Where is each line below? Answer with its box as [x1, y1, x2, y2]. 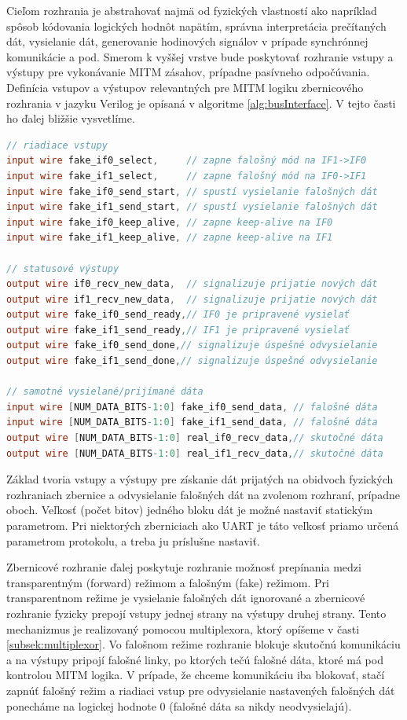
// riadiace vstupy [6, 139, 108, 151]
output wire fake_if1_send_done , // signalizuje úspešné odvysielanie [6, 355, 378, 367]
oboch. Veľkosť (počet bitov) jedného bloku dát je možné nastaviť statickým [6, 501, 373, 518]
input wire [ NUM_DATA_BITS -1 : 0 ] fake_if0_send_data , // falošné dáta [6, 401, 378, 413]
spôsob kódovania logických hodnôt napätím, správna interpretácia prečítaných [6, 17, 387, 34]
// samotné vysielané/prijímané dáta [6, 386, 203, 398]
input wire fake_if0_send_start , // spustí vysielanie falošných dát [6, 186, 378, 197]
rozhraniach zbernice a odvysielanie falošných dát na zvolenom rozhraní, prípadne [6, 486, 400, 502]
